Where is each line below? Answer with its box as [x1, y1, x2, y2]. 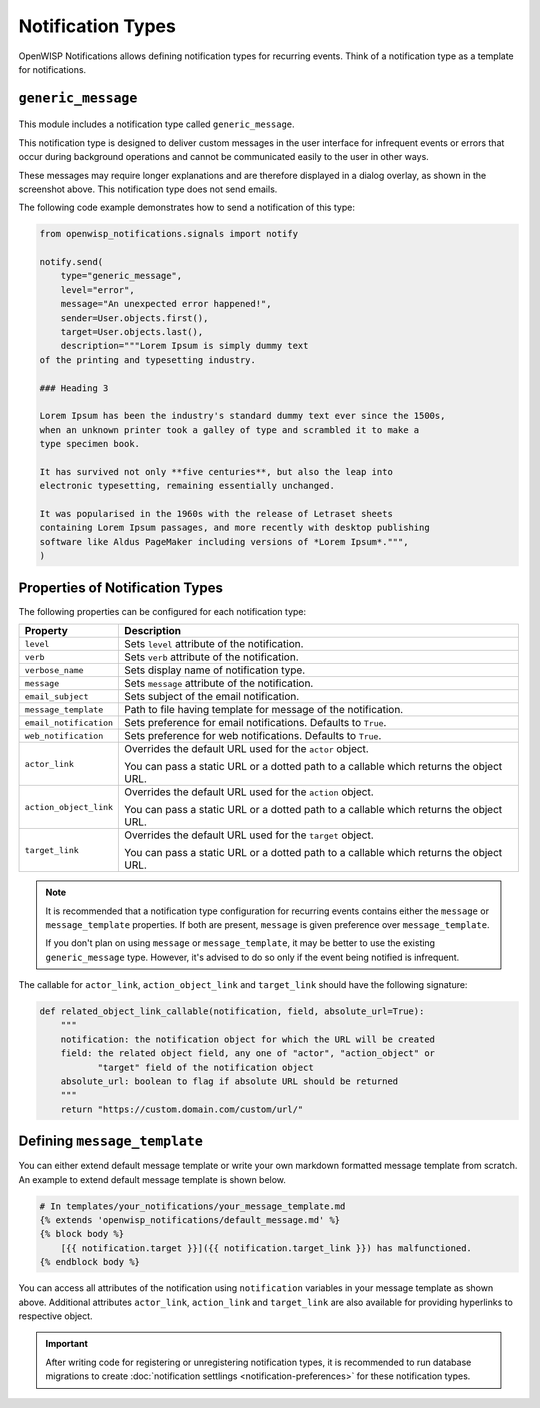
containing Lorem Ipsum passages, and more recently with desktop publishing [39, 522, 430, 534]
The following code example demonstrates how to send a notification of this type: [18, 201, 355, 214]
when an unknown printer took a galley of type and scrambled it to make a [39, 424, 420, 435]
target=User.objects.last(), [60, 326, 204, 338]
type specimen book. [39, 438, 140, 450]
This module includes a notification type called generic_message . [18, 118, 295, 130]
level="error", [60, 284, 135, 295]
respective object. [18, 1310, 94, 1322]
